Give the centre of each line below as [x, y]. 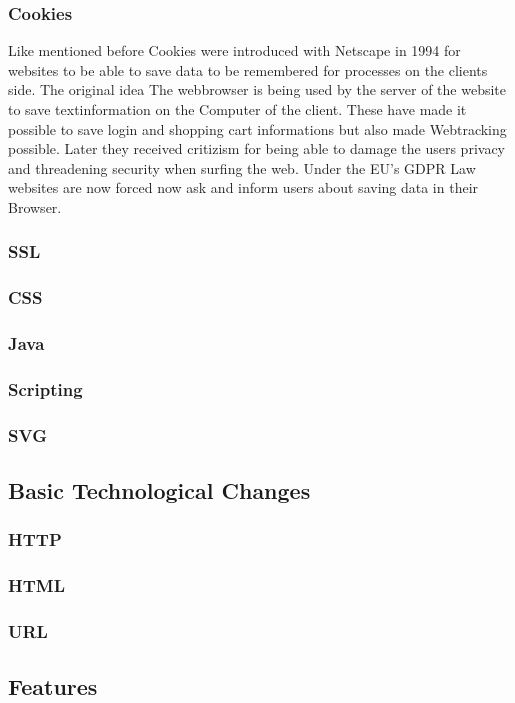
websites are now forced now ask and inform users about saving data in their [243, 187]
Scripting [45, 389]
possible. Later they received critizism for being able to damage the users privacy [256, 148]
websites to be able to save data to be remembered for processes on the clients [248, 69]
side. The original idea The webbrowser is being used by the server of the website [257, 89]
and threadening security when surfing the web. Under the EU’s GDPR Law [242, 167]
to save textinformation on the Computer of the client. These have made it [237, 109]
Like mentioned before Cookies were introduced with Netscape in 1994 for [234, 50]
